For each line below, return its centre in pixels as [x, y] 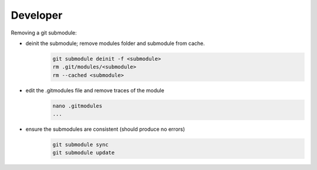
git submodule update [84, 153]
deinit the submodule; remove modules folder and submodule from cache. [115, 43]
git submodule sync [80, 145]
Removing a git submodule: [44, 33]
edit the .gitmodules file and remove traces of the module [95, 90]
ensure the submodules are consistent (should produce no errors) [105, 129]
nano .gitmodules [77, 106]
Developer [37, 15]
